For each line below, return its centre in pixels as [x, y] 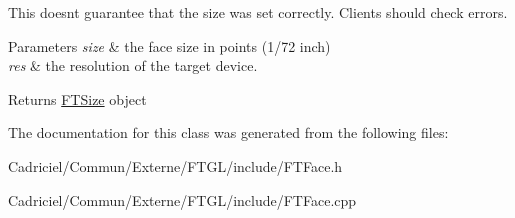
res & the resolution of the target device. [133, 65]
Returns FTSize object [77, 98]
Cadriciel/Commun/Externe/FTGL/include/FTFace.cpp [182, 199]
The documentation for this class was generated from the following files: [228, 132]
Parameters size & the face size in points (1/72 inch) [169, 45]
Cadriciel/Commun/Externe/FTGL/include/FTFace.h [175, 165]
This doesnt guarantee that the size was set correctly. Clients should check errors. [258, 12]
